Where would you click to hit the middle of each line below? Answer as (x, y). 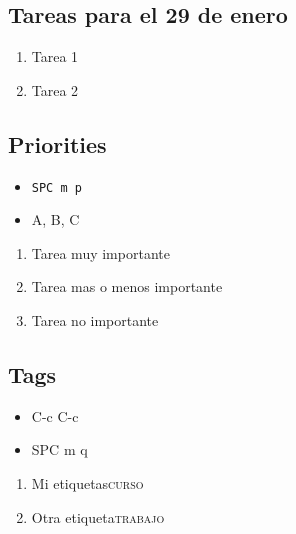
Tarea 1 (55, 56)
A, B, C (55, 219)
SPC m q (59, 449)
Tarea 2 (55, 89)
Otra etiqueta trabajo (98, 516)
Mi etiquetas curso (87, 483)
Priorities (57, 143)
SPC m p (56, 187)
